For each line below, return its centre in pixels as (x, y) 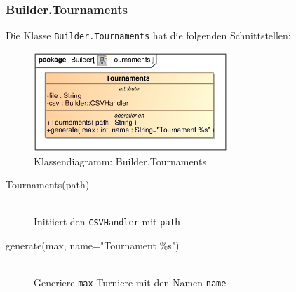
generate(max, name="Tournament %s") (93, 245)
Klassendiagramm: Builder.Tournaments (120, 161)
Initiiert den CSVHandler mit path (107, 222)
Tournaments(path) (48, 185)
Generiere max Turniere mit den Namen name (130, 283)
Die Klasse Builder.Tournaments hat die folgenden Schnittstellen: (148, 35)
